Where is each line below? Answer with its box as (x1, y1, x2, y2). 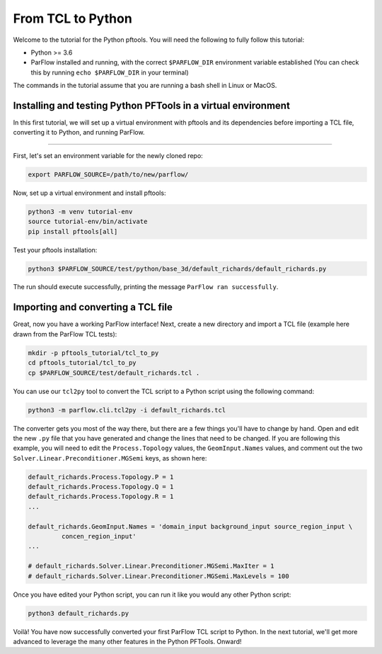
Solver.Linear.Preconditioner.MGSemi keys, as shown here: (13, 453, 207, 462)
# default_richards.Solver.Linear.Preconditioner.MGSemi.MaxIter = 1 (28, 562, 274, 570)
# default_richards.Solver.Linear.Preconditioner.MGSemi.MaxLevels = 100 (28, 572, 289, 580)
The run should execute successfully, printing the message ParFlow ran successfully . (13, 283, 279, 291)
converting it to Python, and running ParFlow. (13, 128, 145, 137)
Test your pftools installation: (13, 245, 98, 254)
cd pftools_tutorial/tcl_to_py (28, 359, 137, 367)
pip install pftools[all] (28, 227, 118, 235)
